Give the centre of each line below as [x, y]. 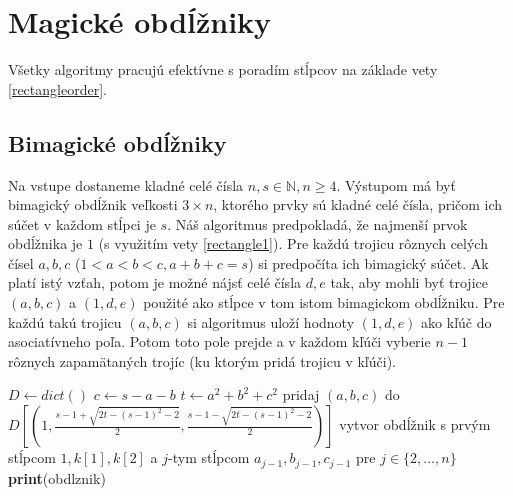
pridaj [301, 394]
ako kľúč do [456, 321]
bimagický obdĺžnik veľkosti [93, 204]
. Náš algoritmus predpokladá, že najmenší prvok [317, 223]
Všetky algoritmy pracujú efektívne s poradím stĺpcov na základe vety [223, 69]
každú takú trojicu [65, 321]
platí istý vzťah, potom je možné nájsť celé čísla [155, 282]
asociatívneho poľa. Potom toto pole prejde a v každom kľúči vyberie [219, 341]
